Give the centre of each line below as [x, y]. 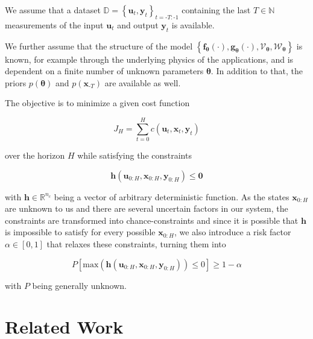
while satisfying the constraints [134, 155]
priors [16, 82]
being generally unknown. [79, 285]
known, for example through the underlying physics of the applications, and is [149, 59]
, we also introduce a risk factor [232, 232]
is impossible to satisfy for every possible [80, 232]
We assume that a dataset [53, 10]
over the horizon [35, 155]
